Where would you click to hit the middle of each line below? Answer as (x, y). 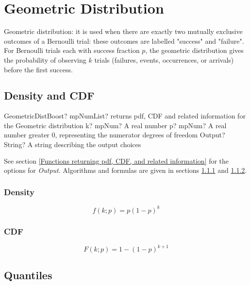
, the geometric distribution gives (194, 50)
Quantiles (28, 275)
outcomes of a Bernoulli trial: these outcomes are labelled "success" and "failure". (124, 41)
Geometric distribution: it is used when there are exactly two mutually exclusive (123, 31)
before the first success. (38, 69)
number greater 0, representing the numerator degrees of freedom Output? (115, 135)
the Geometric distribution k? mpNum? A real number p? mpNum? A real (115, 125)
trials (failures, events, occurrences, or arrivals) (164, 59)
